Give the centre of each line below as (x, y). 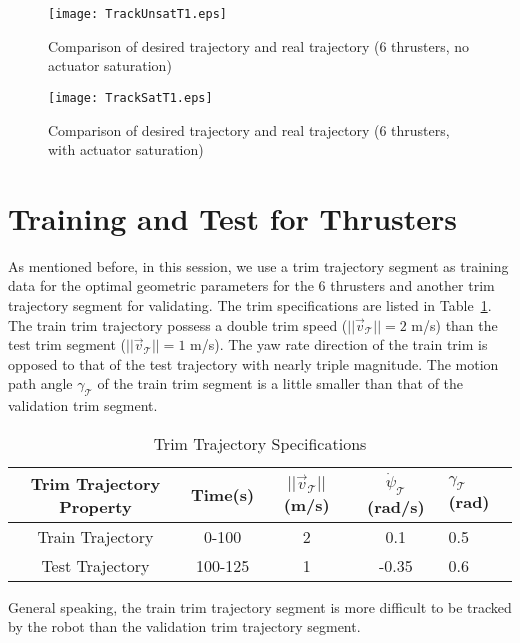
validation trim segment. (83, 405)
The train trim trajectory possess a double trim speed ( (178, 324)
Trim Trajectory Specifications (260, 443)
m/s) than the (454, 324)
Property (95, 506)
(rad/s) (396, 506)
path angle (40, 383)
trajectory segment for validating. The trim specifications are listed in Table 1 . (250, 305)
